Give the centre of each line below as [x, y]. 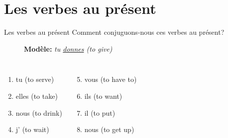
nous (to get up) [109, 129]
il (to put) [100, 112]
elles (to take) [37, 96]
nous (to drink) [39, 112]
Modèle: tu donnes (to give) [68, 48]
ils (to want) [103, 96]
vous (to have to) [111, 79]
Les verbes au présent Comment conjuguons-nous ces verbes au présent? [114, 32]
